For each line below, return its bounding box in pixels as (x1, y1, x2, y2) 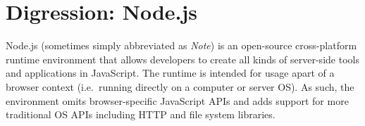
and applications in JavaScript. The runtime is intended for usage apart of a (6, 65, 335, 80)
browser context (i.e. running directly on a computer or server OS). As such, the (6, 79, 354, 94)
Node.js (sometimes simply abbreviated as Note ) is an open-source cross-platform (6, 38, 357, 53)
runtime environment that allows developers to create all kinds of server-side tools (6, 51, 359, 66)
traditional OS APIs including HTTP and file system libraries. (6, 107, 276, 122)
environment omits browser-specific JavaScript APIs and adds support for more (6, 93, 349, 108)
